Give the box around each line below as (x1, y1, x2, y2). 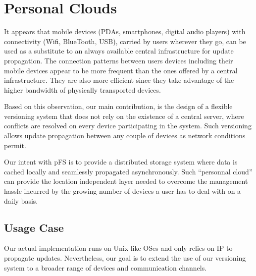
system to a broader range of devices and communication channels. (4, 262, 207, 273)
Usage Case (4, 220, 64, 235)
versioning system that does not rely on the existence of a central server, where (4, 110, 244, 121)
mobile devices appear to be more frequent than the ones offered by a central (4, 65, 238, 75)
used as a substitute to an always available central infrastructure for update (4, 46, 234, 56)
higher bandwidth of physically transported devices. (4, 84, 161, 95)
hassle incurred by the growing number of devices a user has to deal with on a (4, 186, 241, 196)
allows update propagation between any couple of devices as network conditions (4, 130, 246, 141)
